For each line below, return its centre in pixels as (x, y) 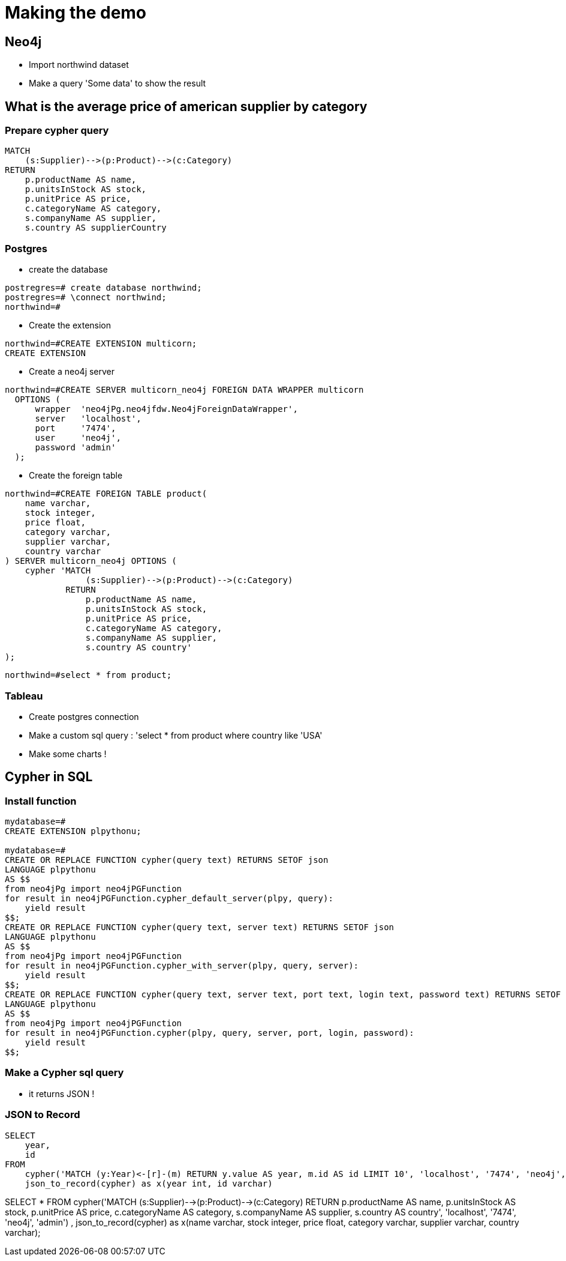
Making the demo (76, 13)
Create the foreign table (76, 476)
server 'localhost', (88, 419)
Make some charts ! (68, 754)
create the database (68, 270)
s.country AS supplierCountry (96, 228)
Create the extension (70, 325)
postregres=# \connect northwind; (86, 298)
